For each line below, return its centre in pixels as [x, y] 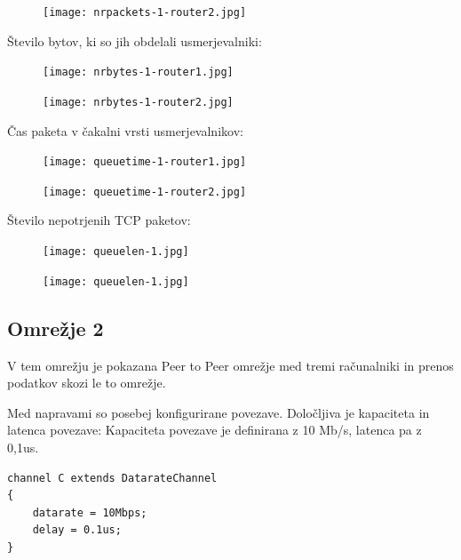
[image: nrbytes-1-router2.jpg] [138, 102]
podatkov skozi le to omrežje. [87, 383]
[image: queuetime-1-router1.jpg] [145, 162]
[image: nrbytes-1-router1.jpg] [138, 72]
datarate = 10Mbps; [90, 512]
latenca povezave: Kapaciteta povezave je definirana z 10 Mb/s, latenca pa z [215, 430]
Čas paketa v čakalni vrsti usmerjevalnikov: [125, 130]
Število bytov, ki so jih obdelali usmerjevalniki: [135, 40]
